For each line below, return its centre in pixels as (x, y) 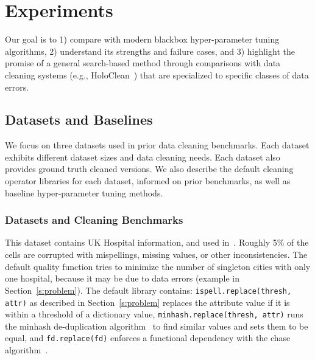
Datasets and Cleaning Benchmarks (94, 220)
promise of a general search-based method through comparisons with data (143, 63)
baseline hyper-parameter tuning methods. (84, 192)
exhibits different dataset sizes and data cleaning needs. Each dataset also (143, 157)
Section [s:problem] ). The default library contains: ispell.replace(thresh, (148, 290)
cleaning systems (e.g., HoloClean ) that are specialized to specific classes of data (157, 74)
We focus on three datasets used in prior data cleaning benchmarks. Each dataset (157, 145)
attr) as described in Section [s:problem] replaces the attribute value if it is (147, 302)
